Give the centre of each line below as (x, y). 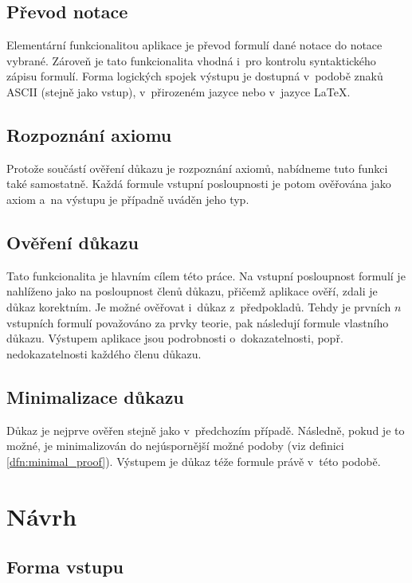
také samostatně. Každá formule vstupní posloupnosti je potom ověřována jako (199, 184)
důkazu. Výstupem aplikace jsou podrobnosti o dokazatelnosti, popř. (175, 338)
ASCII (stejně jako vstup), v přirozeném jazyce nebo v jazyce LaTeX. (179, 91)
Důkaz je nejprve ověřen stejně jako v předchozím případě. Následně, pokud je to (206, 430)
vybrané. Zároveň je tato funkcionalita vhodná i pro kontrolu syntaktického (191, 60)
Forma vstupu (65, 567)
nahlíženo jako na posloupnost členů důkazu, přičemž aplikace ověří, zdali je (192, 291)
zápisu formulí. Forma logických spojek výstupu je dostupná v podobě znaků (195, 76)
